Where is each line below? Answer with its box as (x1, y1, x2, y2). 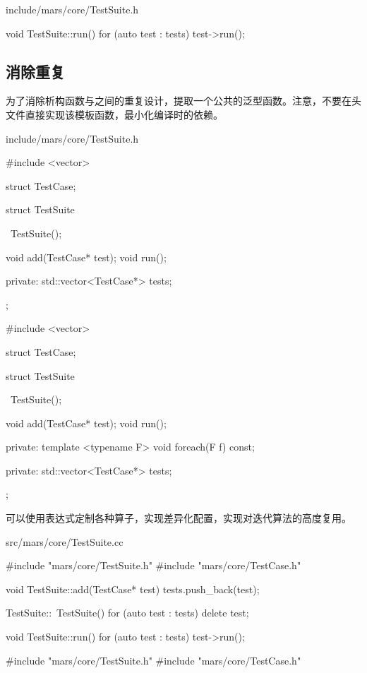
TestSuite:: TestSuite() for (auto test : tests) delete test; (6, 605, 249, 620)
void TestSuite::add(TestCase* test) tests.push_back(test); (6, 581, 260, 596)
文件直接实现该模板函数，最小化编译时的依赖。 (6, 107, 223, 121)
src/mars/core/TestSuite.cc (6, 534, 124, 549)
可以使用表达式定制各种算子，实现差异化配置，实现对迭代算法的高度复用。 (6, 511, 351, 525)
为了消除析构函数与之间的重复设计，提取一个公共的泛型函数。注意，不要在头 (6, 93, 361, 108)
